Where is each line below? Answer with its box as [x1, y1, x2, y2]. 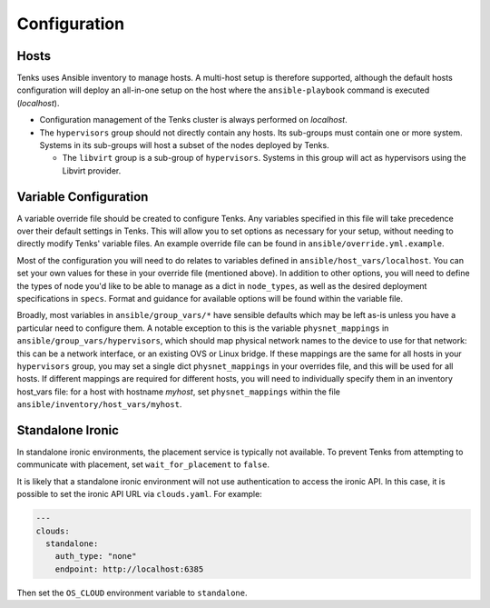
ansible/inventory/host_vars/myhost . [16, 399, 182, 410]
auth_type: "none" [54, 551, 137, 562]
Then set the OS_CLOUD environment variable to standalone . [16, 587, 249, 598]
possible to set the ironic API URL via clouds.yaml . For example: [16, 489, 262, 500]
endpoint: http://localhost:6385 [54, 563, 204, 574]
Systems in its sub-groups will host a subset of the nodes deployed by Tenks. [39, 140, 330, 151]
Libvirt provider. [62, 164, 122, 176]
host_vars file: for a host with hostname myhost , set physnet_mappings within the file [16, 386, 340, 397]
